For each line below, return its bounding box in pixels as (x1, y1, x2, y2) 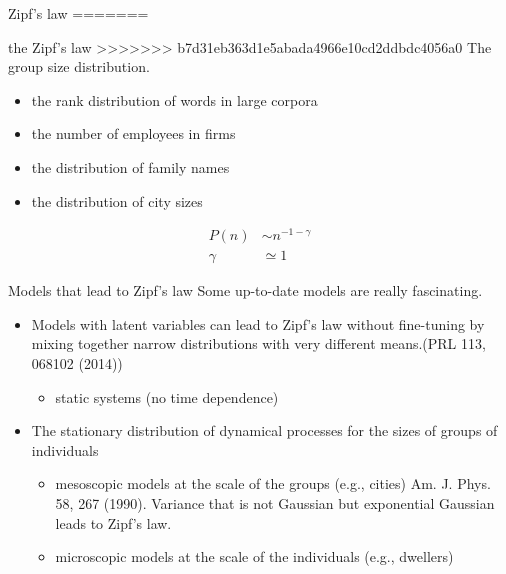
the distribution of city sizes (31, 190, 203, 211)
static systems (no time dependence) (55, 386, 279, 407)
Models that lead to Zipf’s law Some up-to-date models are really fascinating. (8, 280, 483, 301)
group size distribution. (8, 56, 150, 77)
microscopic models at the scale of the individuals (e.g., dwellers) (55, 546, 454, 567)
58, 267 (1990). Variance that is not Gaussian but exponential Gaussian (55, 493, 495, 514)
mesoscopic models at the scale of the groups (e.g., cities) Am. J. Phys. (55, 473, 491, 494)
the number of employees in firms (31, 123, 236, 144)
